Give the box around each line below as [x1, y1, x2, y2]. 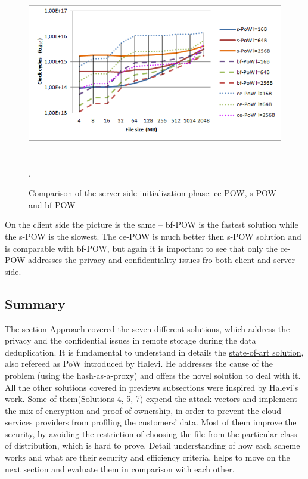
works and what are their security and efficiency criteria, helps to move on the [5, 451, 290, 463]
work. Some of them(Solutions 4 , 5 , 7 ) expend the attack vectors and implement [5, 393, 298, 405]
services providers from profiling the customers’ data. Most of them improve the [5, 416, 297, 428]
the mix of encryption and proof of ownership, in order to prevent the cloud [5, 404, 281, 416]
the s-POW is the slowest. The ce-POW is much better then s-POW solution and [5, 230, 301, 242]
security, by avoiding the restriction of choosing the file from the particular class [5, 427, 297, 440]
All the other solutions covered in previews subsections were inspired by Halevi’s [5, 381, 298, 393]
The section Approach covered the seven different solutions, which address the [5, 322, 290, 335]
